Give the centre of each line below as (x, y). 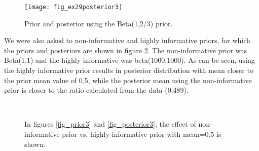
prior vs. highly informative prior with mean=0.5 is (142, 134)
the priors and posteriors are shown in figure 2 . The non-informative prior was (126, 50)
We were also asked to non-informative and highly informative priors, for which (127, 40)
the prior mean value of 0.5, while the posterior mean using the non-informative (128, 80)
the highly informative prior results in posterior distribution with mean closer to (129, 70)
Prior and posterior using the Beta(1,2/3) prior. (99, 23)
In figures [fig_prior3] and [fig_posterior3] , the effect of (110, 124)
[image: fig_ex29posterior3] (73, 7)
